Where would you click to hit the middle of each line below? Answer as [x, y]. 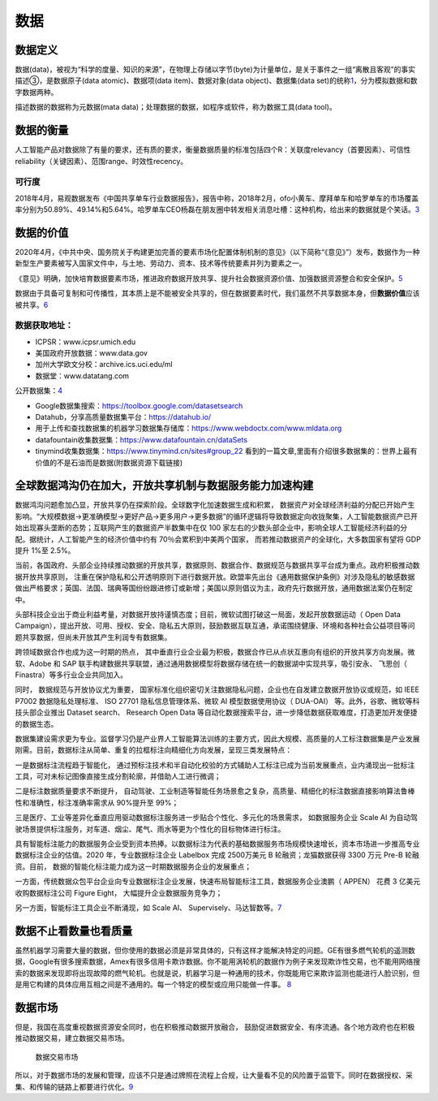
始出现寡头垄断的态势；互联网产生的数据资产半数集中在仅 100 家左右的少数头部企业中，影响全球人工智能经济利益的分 [211, 528]
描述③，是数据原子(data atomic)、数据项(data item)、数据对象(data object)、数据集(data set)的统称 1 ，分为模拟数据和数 [216, 80]
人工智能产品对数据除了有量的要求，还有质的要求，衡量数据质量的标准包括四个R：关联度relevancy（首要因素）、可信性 [213, 149]
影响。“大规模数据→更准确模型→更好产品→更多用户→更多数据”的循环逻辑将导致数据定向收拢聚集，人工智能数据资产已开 [216, 516]
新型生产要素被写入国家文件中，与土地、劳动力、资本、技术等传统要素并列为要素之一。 [161, 263]
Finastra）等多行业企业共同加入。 [71, 675]
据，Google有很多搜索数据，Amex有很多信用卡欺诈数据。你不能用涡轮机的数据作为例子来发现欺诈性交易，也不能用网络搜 [218, 961]
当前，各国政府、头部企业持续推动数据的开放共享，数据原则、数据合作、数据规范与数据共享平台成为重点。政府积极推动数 [217, 565]
